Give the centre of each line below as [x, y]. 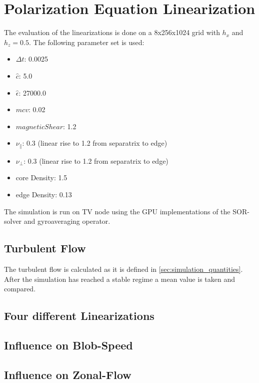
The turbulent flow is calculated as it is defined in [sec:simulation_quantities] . [123, 269]
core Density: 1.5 [41, 177]
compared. [20, 289]
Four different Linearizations [79, 316]
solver [13, 221]
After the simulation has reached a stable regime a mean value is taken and [119, 279]
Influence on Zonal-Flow [68, 374]
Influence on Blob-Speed [68, 345]
